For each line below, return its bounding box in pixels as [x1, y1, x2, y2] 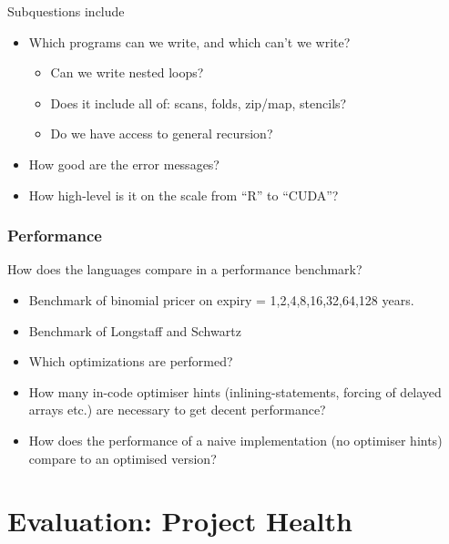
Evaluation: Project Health [7, 502, 352, 539]
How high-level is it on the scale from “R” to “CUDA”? [28, 185, 339, 204]
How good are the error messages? [28, 154, 219, 173]
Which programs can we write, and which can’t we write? [28, 32, 351, 51]
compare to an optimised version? [28, 448, 217, 467]
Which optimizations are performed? [28, 352, 233, 371]
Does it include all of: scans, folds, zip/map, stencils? [50, 93, 347, 112]
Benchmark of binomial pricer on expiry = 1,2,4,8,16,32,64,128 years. [28, 290, 414, 309]
